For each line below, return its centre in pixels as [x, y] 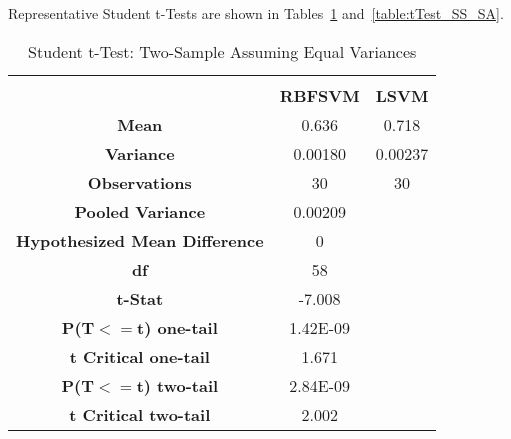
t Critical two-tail [140, 414]
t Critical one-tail [139, 356]
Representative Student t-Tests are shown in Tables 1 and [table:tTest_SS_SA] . [256, 13]
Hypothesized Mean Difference [140, 240]
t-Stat [140, 298]
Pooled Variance [140, 211]
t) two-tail [177, 385]
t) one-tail [177, 327]
